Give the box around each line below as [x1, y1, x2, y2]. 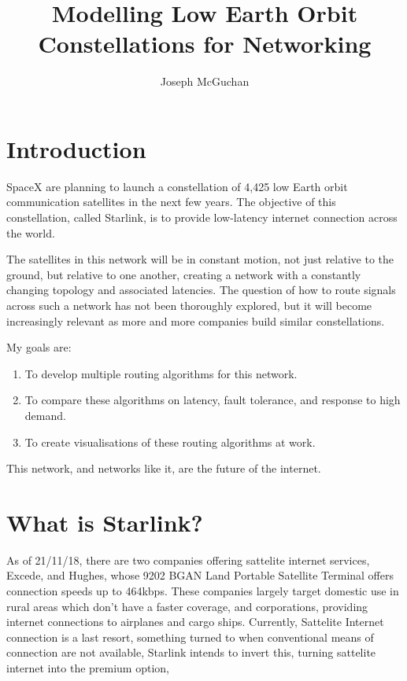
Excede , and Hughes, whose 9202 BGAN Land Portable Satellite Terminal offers [6, 567, 394, 583]
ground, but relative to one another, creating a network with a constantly [6, 266, 361, 282]
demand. [24, 407, 66, 423]
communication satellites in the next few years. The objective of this [6, 193, 336, 210]
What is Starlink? [6, 506, 203, 538]
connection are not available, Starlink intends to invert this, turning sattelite [6, 644, 376, 661]
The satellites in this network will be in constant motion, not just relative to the [6, 251, 394, 267]
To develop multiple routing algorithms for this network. [24, 365, 298, 381]
